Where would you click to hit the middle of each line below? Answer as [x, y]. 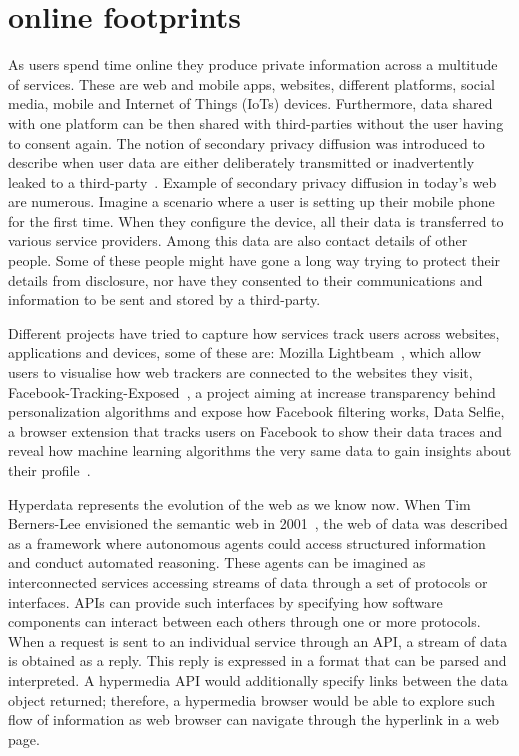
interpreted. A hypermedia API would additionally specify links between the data [258, 679]
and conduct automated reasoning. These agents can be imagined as [217, 562]
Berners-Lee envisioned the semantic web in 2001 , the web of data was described [258, 523]
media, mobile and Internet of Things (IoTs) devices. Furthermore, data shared [250, 103]
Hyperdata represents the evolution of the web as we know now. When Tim [239, 503]
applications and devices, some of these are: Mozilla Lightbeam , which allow [245, 352]
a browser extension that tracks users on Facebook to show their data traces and [255, 430]
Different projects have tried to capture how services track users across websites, [254, 332]
